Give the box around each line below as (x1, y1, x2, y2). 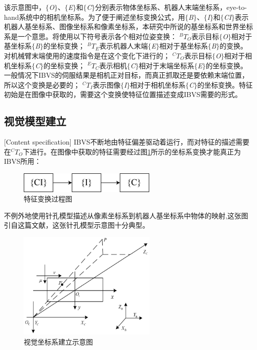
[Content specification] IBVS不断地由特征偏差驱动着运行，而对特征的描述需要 (4, 137, 250, 147)
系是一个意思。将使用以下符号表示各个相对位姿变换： (4, 31, 177, 41)
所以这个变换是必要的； (4, 79, 80, 90)
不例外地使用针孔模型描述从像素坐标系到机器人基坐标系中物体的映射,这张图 (4, 210, 248, 220)
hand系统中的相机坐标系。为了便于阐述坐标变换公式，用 (4, 11, 185, 22)
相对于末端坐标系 (138, 60, 194, 70)
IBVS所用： (4, 156, 42, 166)
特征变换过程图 (24, 194, 72, 204)
